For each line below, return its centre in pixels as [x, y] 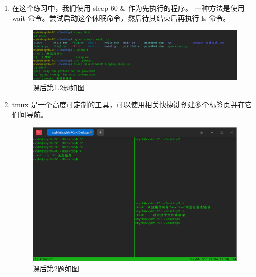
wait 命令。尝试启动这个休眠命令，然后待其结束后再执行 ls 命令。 [121, 18]
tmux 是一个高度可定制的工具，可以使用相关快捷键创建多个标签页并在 [129, 104]
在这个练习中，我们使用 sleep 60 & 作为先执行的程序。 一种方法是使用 [128, 8]
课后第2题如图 [56, 268]
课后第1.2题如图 [58, 87]
